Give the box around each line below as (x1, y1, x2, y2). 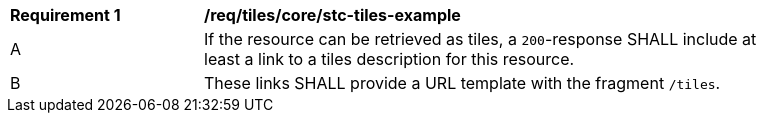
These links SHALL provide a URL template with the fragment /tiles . (204, 73, 721, 93)
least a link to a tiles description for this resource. (204, 49, 575, 69)
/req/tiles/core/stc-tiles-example (204, 5, 461, 25)
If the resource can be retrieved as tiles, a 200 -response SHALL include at (204, 29, 757, 49)
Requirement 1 (10, 5, 121, 25)
